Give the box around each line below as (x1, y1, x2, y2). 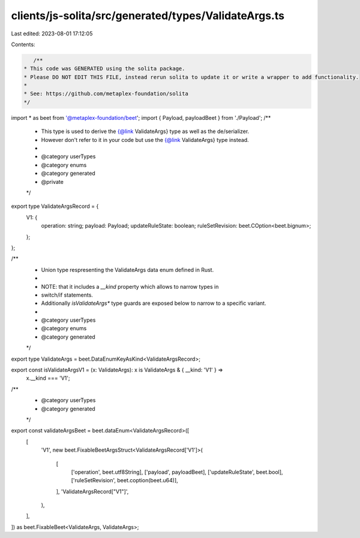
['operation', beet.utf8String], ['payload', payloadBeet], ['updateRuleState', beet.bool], (71, 468, 283, 476)
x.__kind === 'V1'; (26, 374, 70, 382)
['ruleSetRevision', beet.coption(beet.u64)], (71, 477, 178, 484)
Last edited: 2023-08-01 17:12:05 (11, 30, 93, 37)
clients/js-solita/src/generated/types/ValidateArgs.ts (11, 9, 285, 22)
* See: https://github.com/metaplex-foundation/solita (23, 90, 188, 97)
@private (41, 178, 64, 185)
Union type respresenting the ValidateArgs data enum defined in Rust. (41, 266, 214, 273)
